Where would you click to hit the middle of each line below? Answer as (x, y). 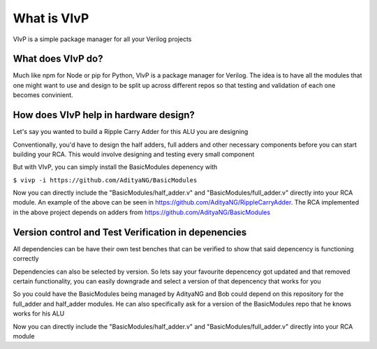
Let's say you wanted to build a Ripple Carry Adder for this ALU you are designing (131, 132)
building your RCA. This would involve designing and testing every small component (134, 154)
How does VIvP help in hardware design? (104, 115)
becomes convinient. (43, 95)
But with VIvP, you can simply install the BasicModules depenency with (115, 167)
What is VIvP (51, 18)
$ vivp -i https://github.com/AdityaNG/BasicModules (105, 180)
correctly (26, 259)
